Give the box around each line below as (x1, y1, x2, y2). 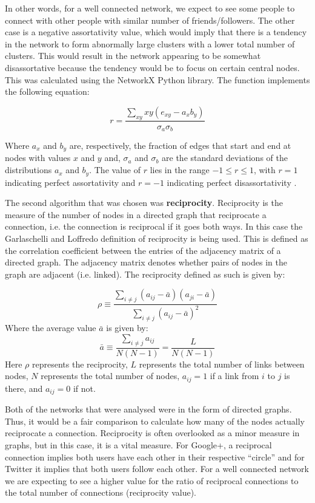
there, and (5, 382, 43, 394)
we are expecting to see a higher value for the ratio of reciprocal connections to (5, 474, 299, 487)
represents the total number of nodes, (41, 369, 180, 382)
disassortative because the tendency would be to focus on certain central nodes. (5, 61, 300, 74)
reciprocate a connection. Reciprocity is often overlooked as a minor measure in (5, 426, 300, 439)
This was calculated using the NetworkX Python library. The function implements (5, 73, 310, 86)
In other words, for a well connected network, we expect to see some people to (5, 2, 295, 14)
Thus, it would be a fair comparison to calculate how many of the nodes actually (5, 414, 305, 427)
